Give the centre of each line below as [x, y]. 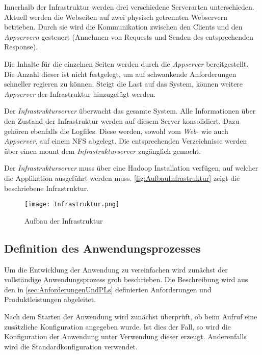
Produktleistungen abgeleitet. [50, 299]
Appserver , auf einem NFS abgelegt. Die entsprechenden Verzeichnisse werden [126, 141]
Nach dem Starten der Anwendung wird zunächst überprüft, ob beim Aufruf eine [131, 316]
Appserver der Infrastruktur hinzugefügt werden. [80, 93]
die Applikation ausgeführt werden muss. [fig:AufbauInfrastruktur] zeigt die [122, 177]
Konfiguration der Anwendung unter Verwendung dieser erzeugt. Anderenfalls [125, 336]
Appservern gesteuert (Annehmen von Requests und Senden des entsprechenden [129, 36]
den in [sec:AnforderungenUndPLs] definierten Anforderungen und [108, 289]
